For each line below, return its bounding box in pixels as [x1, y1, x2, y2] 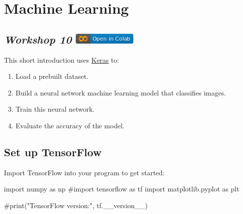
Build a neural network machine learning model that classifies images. [15, 87, 226, 97]
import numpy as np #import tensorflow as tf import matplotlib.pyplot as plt [4, 184, 240, 194]
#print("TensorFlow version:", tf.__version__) [4, 200, 148, 210]
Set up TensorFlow [4, 144, 102, 159]
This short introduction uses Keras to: [4, 54, 119, 65]
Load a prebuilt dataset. [15, 71, 89, 81]
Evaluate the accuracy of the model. [15, 120, 124, 130]
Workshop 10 [4, 31, 72, 47]
